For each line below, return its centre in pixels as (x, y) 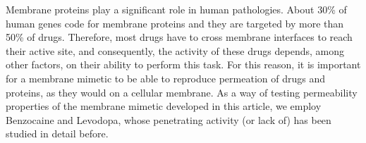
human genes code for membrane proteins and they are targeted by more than (175, 23)
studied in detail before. (57, 133)
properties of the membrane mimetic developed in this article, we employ (164, 106)
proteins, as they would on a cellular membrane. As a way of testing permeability (182, 92)
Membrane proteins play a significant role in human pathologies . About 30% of (176, 9)
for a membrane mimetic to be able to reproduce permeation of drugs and (165, 78)
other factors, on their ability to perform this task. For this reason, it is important (183, 64)
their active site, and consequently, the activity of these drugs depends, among (175, 50)
